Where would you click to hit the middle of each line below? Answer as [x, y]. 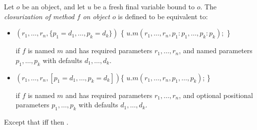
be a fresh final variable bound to [144, 6]
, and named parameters [216, 50]
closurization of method [39, 16]
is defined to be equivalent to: [163, 16]
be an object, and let [53, 6]
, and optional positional [216, 95]
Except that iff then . [36, 121]
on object [96, 16]
